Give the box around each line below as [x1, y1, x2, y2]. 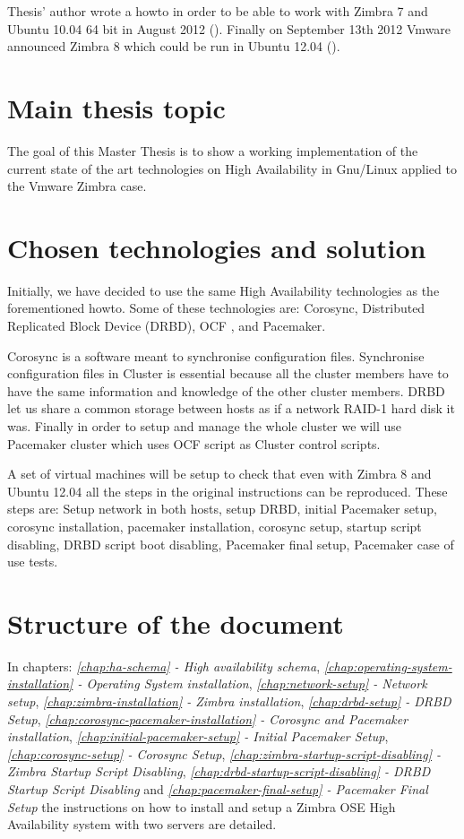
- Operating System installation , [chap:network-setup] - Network [77, 674, 427, 693]
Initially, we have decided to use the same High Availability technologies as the [7, 281, 440, 299]
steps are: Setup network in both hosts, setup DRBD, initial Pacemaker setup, [7, 499, 437, 518]
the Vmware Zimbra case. [7, 177, 147, 195]
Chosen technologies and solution [7, 229, 426, 265]
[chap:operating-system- [323, 656, 452, 675]
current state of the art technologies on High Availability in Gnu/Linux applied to [7, 159, 457, 177]
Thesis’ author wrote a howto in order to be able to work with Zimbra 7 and [7, 2, 428, 20]
